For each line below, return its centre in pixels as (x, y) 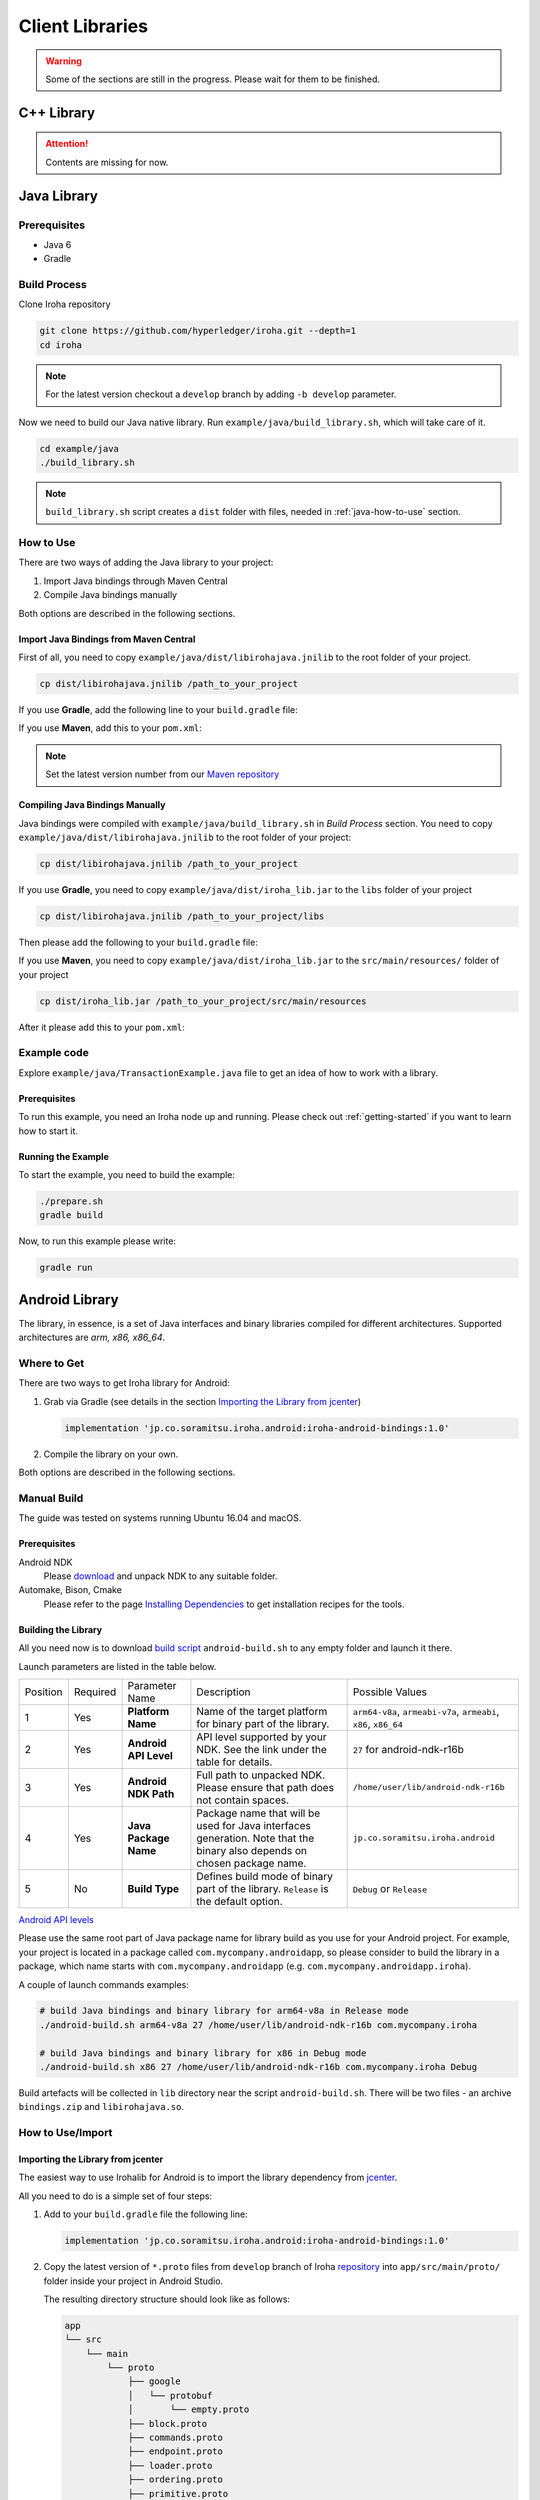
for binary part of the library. (263, 1723)
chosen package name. (251, 1863)
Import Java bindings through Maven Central (136, 581)
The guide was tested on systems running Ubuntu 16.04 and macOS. (160, 1518)
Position (43, 1692)
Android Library (68, 1299)
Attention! (67, 144)
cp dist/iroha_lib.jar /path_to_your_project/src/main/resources (203, 1001)
